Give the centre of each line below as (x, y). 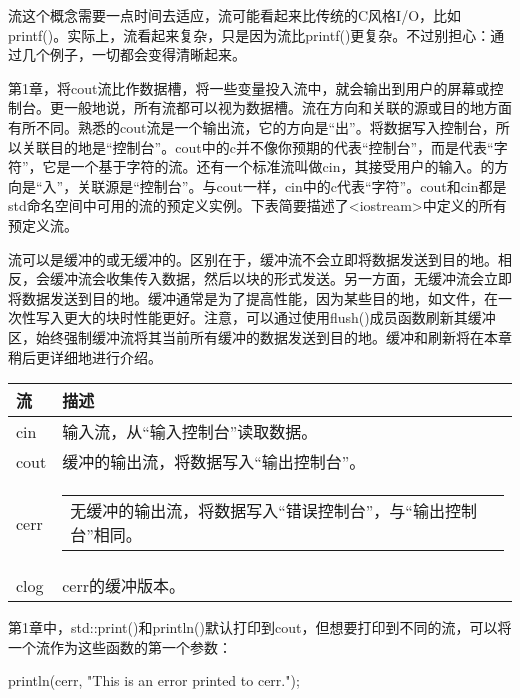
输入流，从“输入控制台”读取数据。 (190, 432)
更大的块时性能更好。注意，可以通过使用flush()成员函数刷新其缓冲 (279, 317)
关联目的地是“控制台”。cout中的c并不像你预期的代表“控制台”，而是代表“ (257, 146)
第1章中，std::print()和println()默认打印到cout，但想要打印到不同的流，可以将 (260, 627)
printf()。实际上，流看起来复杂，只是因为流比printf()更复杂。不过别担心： (249, 34)
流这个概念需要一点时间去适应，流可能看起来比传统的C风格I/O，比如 (235, 15)
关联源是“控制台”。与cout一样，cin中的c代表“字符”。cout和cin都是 (292, 185)
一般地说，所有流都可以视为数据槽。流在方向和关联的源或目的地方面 (287, 107)
